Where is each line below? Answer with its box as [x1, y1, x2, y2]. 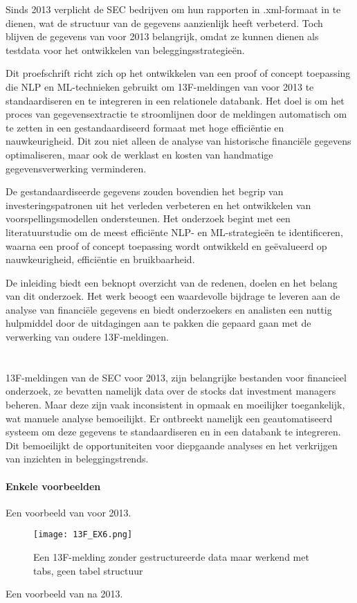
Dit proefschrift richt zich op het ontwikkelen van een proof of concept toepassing [6, 66, 351, 80]
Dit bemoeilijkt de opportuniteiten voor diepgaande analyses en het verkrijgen [6, 438, 338, 452]
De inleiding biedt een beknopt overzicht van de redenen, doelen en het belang [6, 275, 338, 289]
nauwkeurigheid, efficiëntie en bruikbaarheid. [6, 252, 195, 267]
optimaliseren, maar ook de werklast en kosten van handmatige [6, 147, 273, 161]
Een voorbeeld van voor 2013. [6, 505, 131, 519]
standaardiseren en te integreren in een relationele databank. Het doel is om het [6, 93, 345, 107]
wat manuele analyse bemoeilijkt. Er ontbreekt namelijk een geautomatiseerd [6, 411, 333, 425]
